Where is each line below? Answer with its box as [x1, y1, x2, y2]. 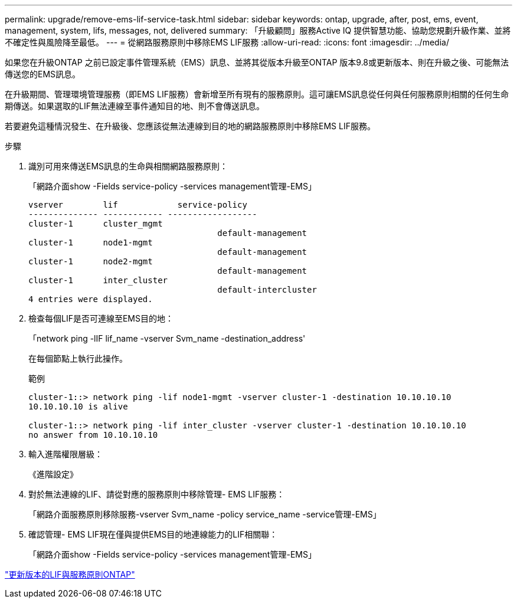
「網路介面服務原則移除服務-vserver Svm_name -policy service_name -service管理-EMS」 [28, 509, 381, 519]
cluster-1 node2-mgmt [28, 257, 153, 266]
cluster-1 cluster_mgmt [28, 219, 163, 228]
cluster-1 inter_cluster [28, 276, 168, 285]
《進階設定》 [28, 469, 78, 479]
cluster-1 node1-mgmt [28, 238, 153, 247]
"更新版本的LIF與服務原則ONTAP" [5, 569, 135, 579]
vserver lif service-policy [28, 200, 247, 209]
